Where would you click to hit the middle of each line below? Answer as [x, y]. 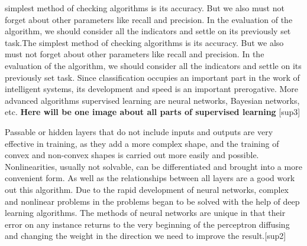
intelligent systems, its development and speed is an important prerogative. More [152, 89]
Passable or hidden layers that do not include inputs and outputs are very [139, 131]
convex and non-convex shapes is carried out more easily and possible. [132, 155]
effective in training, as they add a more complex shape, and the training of [142, 143]
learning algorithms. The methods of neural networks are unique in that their [145, 213]
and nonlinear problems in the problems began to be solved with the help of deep [152, 201]
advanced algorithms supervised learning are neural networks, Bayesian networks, [152, 100]
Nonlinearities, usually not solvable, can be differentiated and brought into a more [153, 166]
